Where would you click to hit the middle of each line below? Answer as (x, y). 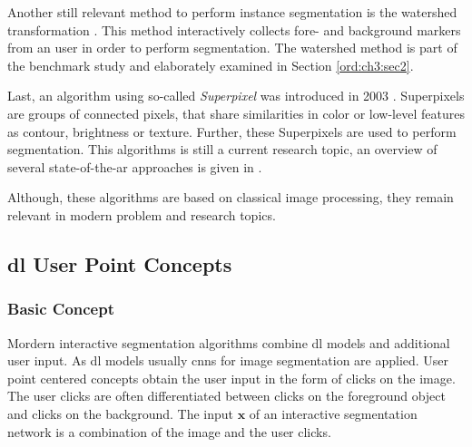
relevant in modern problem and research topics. (142, 214)
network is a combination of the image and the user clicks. (169, 431)
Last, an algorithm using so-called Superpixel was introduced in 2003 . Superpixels (236, 96)
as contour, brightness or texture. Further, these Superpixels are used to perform (232, 131)
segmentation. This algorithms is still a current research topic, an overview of (222, 149)
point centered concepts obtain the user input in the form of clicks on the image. (231, 378)
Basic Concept (61, 309)
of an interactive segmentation (333, 413)
